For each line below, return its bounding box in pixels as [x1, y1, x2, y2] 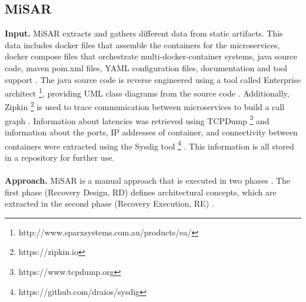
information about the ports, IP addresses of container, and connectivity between [5, 125, 298, 138]
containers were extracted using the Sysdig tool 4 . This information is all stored [5, 138, 294, 152]
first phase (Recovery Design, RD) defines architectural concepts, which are [5, 185, 277, 198]
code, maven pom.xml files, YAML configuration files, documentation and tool [5, 61, 287, 74]
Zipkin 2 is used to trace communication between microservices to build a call [5, 99, 285, 113]
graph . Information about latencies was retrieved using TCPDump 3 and [5, 112, 270, 127]
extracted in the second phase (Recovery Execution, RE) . [5, 197, 214, 210]
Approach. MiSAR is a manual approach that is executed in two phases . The [5, 174, 291, 186]
